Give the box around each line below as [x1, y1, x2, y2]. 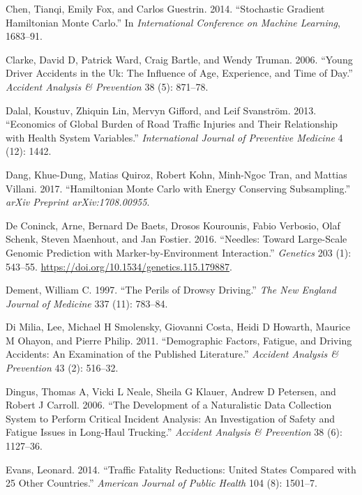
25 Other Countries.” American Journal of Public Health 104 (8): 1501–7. [6, 475, 317, 490]
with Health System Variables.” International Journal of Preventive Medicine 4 [6, 130, 343, 144]
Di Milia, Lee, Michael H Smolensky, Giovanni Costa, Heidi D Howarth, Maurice [6, 319, 351, 334]
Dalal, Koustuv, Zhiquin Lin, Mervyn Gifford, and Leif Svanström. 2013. [6, 102, 317, 117]
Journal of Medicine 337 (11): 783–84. [6, 296, 168, 310]
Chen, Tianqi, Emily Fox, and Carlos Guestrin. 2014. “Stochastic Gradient [6, 1, 325, 15]
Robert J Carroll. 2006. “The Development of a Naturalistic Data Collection [6, 397, 332, 412]
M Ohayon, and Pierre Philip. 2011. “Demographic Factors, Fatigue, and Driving [6, 333, 352, 347]
